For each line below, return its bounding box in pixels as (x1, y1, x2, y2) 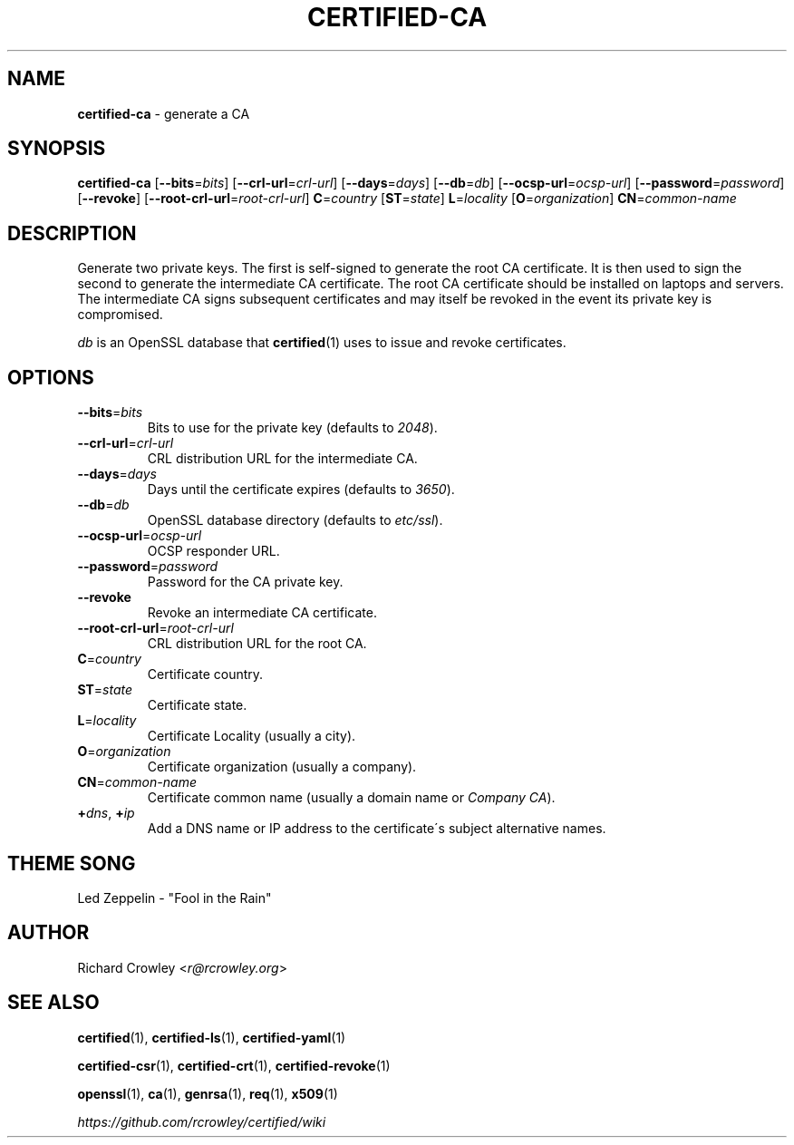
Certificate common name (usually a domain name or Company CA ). (147, 790, 556, 806)
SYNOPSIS (7, 137, 106, 160)
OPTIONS (7, 365, 94, 389)
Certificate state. (147, 697, 247, 713)
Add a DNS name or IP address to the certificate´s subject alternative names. (147, 820, 606, 837)
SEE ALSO (7, 991, 100, 1014)
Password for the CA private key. (147, 574, 344, 590)
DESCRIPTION (7, 221, 137, 245)
